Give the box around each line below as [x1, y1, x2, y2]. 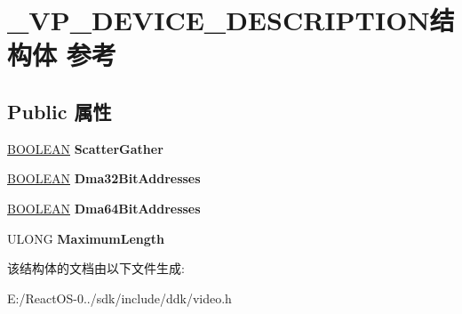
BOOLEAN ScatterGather [7, 139, 163, 157]
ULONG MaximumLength [7, 229, 164, 247]
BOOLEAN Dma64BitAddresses [7, 198, 201, 217]
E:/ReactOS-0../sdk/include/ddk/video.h [7, 288, 232, 307]
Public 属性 [7, 97, 112, 125]
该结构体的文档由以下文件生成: [7, 259, 185, 278]
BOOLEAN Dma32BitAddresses [7, 169, 201, 188]
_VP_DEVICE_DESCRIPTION [7, 2, 430, 38]
